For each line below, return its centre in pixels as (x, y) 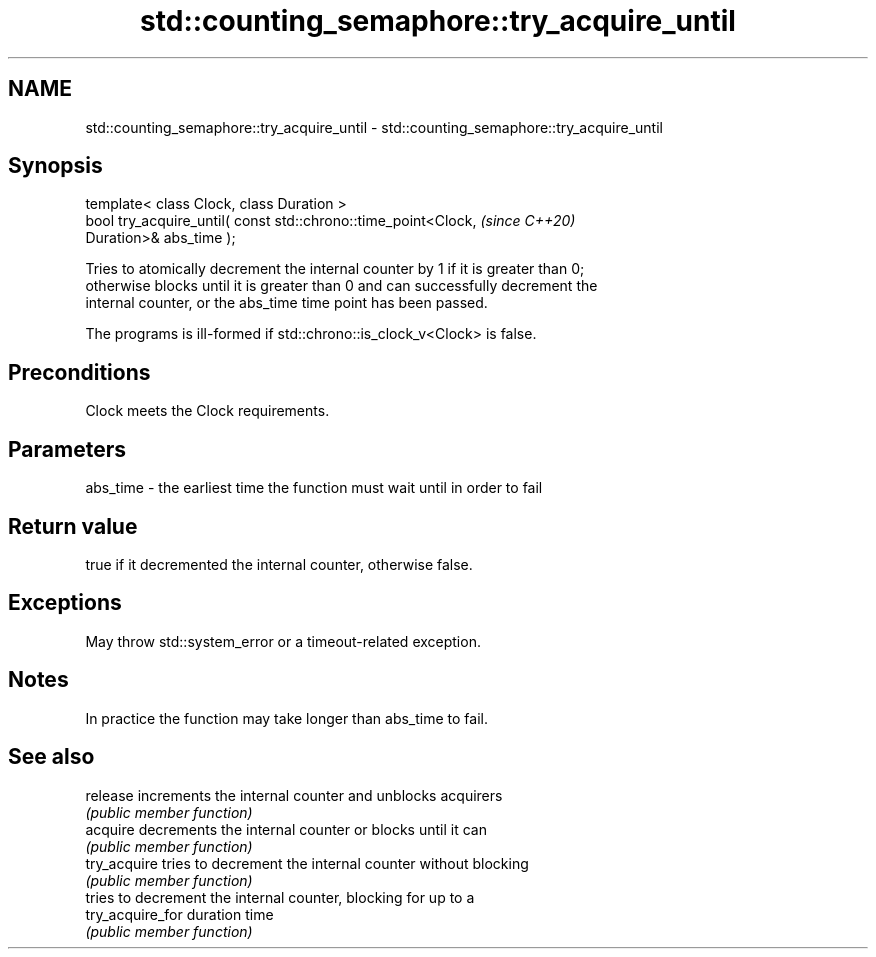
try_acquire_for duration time (179, 914)
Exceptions (65, 603)
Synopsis (55, 166)
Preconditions (79, 372)
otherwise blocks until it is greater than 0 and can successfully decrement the (341, 286)
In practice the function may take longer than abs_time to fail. (286, 718)
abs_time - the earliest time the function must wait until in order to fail (314, 488)
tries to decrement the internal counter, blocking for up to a (280, 897)
